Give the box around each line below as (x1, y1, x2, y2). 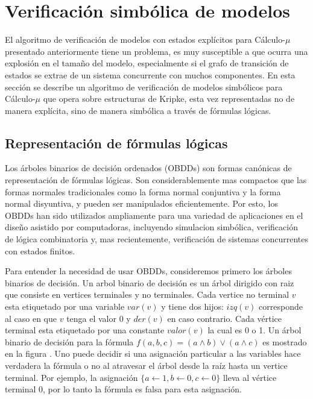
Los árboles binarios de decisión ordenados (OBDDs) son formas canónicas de (5, 162, 292, 174)
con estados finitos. (5, 244, 75, 257)
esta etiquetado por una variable (5, 300, 125, 313)
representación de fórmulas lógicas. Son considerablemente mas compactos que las (5, 174, 307, 186)
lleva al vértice (223, 371, 277, 383)
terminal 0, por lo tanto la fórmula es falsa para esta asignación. (5, 383, 242, 395)
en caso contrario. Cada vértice (167, 312, 282, 324)
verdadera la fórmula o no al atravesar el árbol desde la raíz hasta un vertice (5, 359, 288, 371)
